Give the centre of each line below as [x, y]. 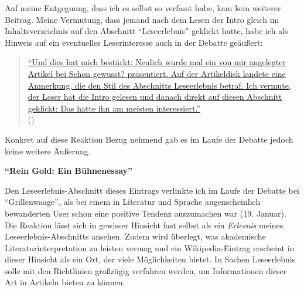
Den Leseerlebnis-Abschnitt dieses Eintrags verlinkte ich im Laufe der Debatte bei [152, 190]
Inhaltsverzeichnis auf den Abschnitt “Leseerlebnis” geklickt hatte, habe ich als [146, 31]
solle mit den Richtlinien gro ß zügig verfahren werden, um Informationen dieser [146, 270]
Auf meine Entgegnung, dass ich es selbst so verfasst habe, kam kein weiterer [143, 8]
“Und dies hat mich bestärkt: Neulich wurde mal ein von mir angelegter [157, 62]
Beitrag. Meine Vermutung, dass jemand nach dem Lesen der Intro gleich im [142, 19]
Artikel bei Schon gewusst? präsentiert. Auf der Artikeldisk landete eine [157, 73]
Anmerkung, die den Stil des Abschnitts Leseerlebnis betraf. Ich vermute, [159, 85]
